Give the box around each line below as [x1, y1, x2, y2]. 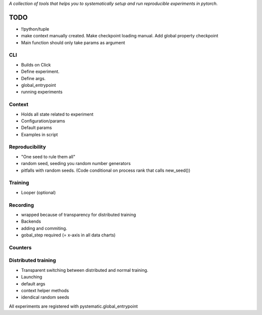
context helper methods [21, 287, 69, 293]
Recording [9, 201, 34, 208]
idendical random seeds [21, 294, 69, 300]
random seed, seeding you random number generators [21, 161, 131, 166]
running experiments [21, 89, 63, 95]
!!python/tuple [21, 26, 49, 32]
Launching [21, 274, 42, 280]
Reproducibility [9, 144, 46, 150]
